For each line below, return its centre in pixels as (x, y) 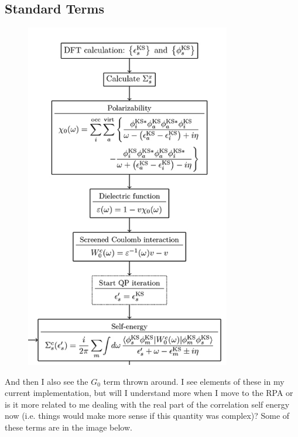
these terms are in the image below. (68, 427)
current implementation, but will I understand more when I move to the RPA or (149, 393)
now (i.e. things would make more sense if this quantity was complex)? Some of (147, 416)
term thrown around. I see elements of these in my (194, 381)
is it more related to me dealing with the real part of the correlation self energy (147, 404)
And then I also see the (47, 381)
